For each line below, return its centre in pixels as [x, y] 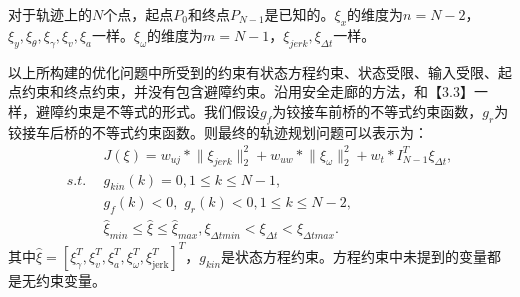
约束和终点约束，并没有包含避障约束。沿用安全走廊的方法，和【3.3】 [247, 91]
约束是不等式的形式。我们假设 [161, 110]
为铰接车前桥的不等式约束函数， [377, 110]
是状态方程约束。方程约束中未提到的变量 [354, 255]
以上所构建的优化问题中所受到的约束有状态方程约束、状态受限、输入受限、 [253, 71]
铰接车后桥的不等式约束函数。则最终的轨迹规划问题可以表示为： [218, 131]
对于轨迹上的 [50, 14]
